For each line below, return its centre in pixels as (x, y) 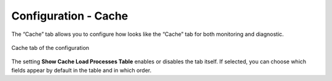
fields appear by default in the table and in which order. (81, 70)
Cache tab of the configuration (50, 48)
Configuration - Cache (70, 16)
